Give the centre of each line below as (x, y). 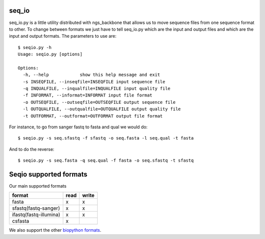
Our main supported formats (38, 186)
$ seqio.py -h (35, 47)
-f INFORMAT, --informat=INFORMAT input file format (88, 95)
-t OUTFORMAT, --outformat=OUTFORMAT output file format (93, 116)
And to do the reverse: (32, 149)
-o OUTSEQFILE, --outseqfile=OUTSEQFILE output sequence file (99, 102)
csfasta (21, 221)
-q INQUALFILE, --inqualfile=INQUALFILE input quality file (97, 89)
